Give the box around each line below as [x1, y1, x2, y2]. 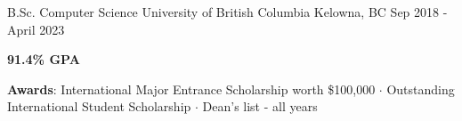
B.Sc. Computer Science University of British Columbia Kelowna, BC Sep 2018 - [7, 3, 448, 20]
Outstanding [386, 79, 455, 98]
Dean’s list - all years [202, 97, 318, 116]
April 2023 [7, 20, 65, 38]
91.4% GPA [7, 50, 80, 69]
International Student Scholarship [7, 97, 191, 116]
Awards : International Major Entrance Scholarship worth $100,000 [7, 79, 376, 98]
